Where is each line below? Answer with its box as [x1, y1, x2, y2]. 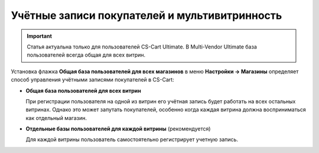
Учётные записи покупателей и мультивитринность [11, 9, 282, 22]
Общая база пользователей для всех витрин [25, 87, 141, 94]
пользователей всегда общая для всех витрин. [27, 51, 146, 58]
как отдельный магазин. [25, 114, 87, 121]
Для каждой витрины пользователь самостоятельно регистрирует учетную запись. [25, 136, 239, 143]
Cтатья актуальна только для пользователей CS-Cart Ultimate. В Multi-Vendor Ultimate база [27, 43, 257, 50]
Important [27, 32, 53, 40]
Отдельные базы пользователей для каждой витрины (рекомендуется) [25, 125, 211, 132]
